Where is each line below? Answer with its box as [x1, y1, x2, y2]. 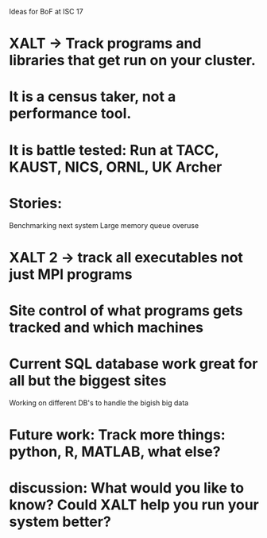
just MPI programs [9, 265, 133, 283]
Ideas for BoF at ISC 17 [9, 7, 83, 16]
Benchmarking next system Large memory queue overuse [9, 220, 199, 230]
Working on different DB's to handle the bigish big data [9, 397, 189, 408]
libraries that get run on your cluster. [9, 52, 257, 70]
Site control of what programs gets [9, 301, 243, 319]
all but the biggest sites [9, 372, 167, 390]
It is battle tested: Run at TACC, [9, 141, 219, 159]
